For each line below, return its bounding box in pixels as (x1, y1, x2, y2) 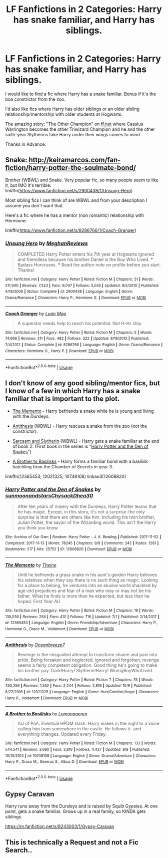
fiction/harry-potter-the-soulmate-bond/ (5, 164, 136, 172)
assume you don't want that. (5, 202, 64, 208)
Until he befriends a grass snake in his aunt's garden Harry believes (17, 572, 157, 578)
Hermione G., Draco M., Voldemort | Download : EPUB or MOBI (5, 627, 114, 632)
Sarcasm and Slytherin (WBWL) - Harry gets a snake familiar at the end (12, 438, 159, 444)
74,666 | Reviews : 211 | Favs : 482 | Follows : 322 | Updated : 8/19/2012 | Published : (5, 336, 149, 341)
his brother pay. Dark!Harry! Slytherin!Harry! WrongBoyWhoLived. (17, 667, 153, 673)
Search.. (5, 845, 32, 854)
